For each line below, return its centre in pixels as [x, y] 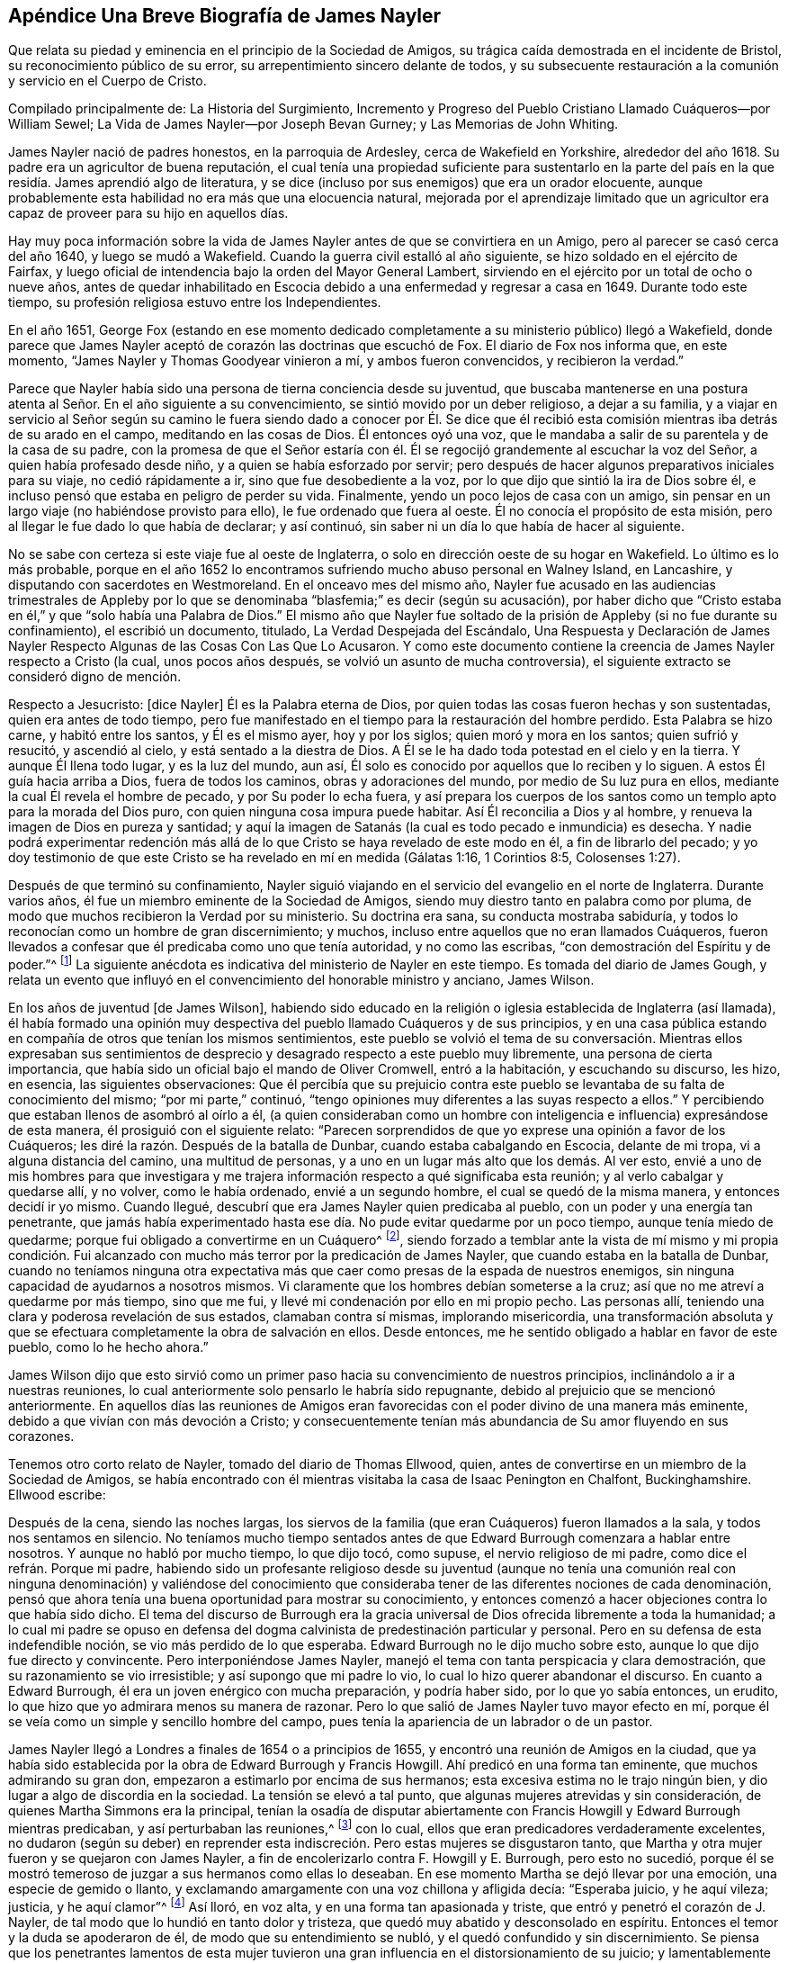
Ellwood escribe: [57, 1494]
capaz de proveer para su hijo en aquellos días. [148, 213]
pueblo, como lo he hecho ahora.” [108, 1346]
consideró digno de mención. [95, 677]
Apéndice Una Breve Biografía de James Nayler [225, 16]
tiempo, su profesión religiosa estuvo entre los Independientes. [195, 302]
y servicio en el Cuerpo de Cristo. [107, 81]
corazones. [41, 1436]
